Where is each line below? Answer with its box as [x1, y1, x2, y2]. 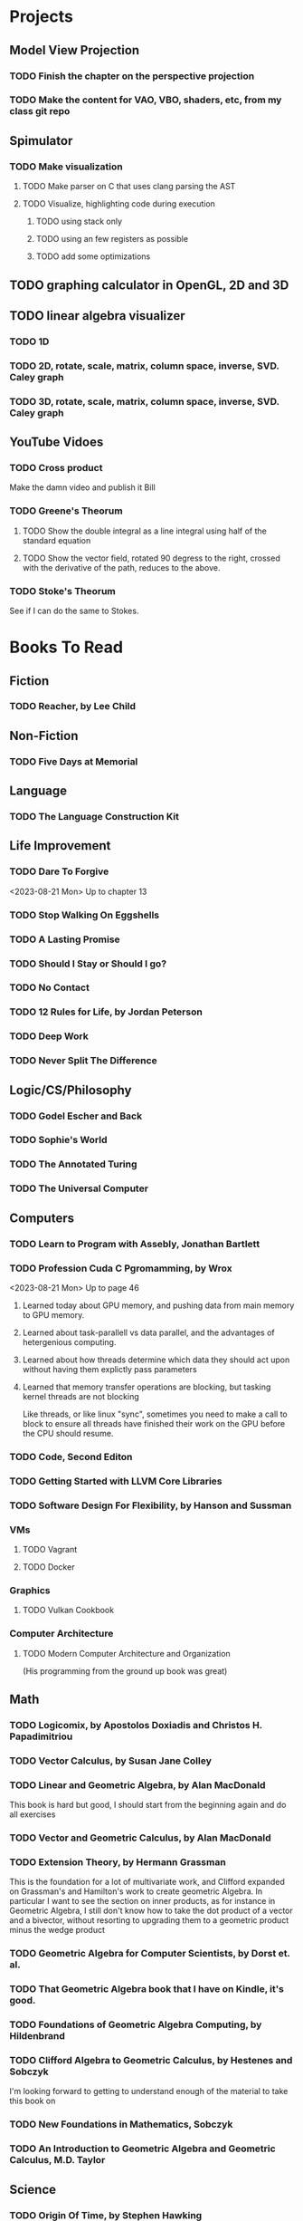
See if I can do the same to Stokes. [9, 605, 139, 616]
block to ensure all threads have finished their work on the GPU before [22, 1418, 286, 1428]
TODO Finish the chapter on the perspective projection [9, 70, 255, 82]
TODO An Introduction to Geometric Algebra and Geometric [9, 2142, 276, 2155]
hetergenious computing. [22, 1336, 117, 1347]
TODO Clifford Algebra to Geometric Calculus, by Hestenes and [9, 2053, 293, 2066]
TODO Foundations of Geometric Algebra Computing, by [9, 2018, 262, 2031]
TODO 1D [9, 335, 50, 348]
